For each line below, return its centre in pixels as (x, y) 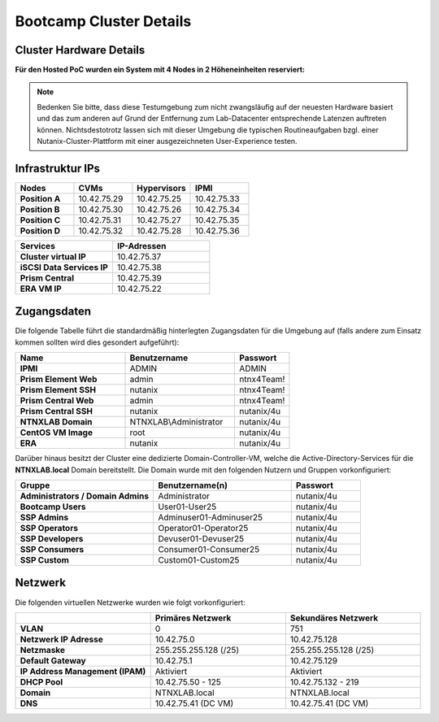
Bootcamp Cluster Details (103, 21)
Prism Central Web (57, 401)
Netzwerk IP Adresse (61, 639)
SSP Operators (49, 528)
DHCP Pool (41, 681)
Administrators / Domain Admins (85, 496)
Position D (40, 230)
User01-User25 (187, 507)
